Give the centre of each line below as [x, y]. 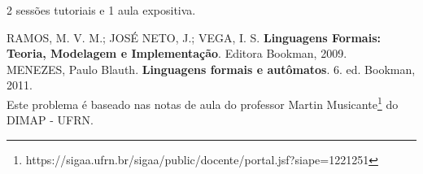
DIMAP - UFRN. [50, 120]
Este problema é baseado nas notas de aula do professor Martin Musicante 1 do [203, 102]
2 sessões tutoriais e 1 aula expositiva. [101, 10]
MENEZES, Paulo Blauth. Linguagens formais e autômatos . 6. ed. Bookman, [211, 69]
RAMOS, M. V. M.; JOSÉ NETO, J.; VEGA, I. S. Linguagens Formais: [194, 37]
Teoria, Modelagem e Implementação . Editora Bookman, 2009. [177, 53]
